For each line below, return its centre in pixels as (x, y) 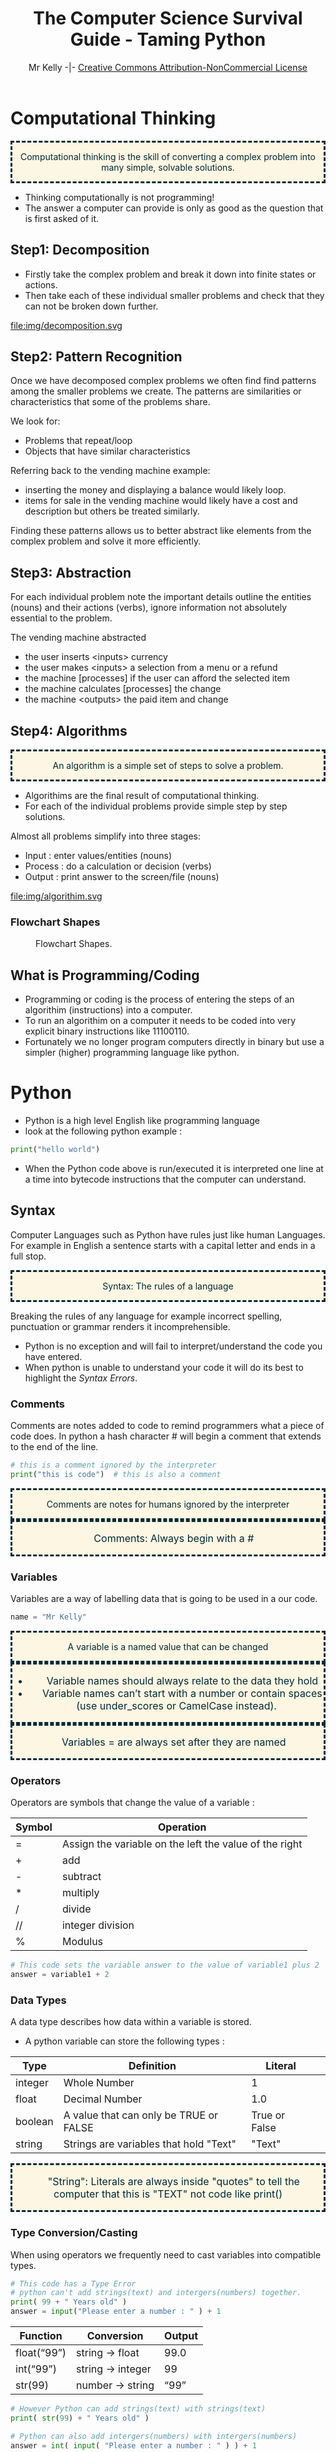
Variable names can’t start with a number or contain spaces (182, 1693)
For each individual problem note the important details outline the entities (161, 597)
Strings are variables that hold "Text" (150, 2144)
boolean (34, 2122)
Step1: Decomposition (80, 250)
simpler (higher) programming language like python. (132, 1053)
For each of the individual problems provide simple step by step (156, 806)
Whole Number (99, 2083)
